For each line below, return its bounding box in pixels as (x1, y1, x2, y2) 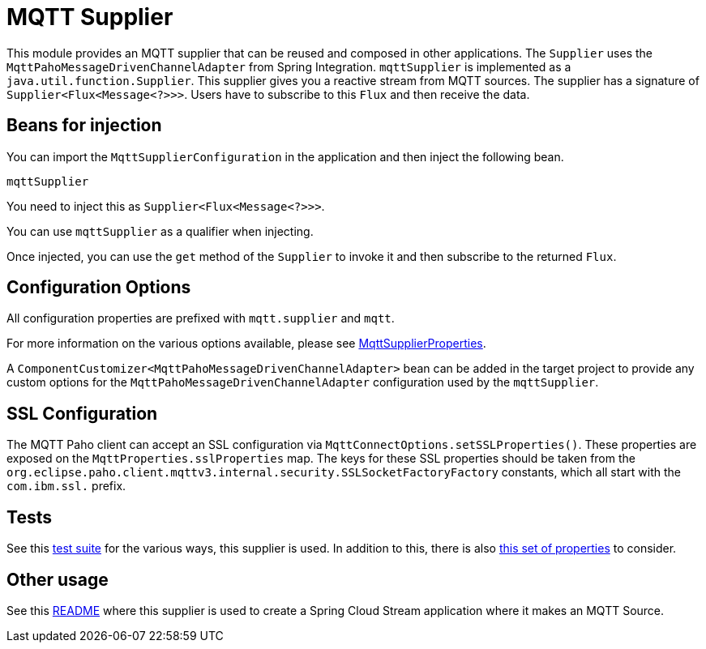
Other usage (6, 569, 109, 590)
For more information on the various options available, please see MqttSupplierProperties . (6, 336, 486, 351)
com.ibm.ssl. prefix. (6, 479, 126, 493)
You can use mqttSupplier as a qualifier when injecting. (6, 224, 314, 238)
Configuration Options (6, 277, 191, 298)
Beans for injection (6, 115, 162, 136)
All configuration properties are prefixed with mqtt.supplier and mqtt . (6, 311, 395, 326)
